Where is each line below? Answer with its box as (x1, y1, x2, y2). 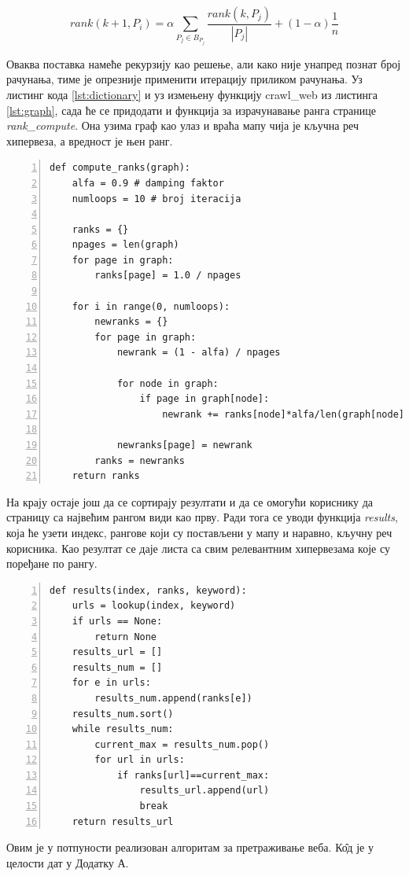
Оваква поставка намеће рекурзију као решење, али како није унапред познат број (6, 55, 401, 72)
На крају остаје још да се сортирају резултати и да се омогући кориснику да (6, 493, 374, 510)
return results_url (72, 815, 174, 827)
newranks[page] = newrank (116, 440, 252, 451)
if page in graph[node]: (139, 393, 270, 405)
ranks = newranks (94, 455, 185, 466)
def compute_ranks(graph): (50, 162, 190, 174)
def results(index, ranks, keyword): (50, 584, 247, 596)
